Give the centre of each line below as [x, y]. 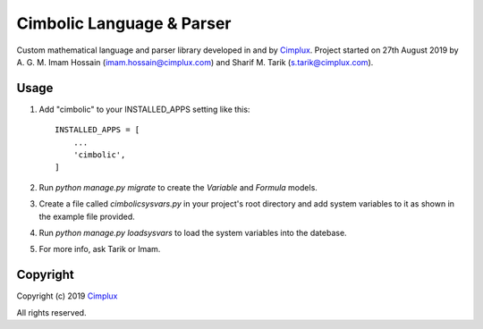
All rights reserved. [51, 312]
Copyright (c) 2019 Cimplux [67, 296]
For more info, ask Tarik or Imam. [100, 249]
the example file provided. [87, 216]
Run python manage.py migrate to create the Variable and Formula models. [178, 187]
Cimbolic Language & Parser [124, 23]
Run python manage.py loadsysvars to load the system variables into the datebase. [193, 232]
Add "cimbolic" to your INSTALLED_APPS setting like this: [144, 109]
